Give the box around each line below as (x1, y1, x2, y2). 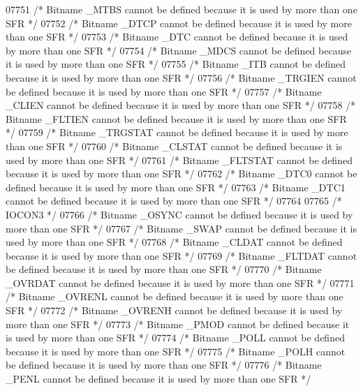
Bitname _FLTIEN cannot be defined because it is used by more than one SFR (6, 111, 347, 126)
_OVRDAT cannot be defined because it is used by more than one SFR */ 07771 (6, 275, 355, 290)
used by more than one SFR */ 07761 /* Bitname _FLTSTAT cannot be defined (6, 152, 353, 167)
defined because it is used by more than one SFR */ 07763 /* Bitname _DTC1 (6, 179, 346, 194)
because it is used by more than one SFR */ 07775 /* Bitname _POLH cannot (6, 344, 346, 358)
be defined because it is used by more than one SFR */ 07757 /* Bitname (6, 84, 322, 98)
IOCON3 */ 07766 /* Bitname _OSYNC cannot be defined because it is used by (6, 207, 353, 221)
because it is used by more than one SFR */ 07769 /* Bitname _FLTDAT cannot (6, 248, 357, 263)
